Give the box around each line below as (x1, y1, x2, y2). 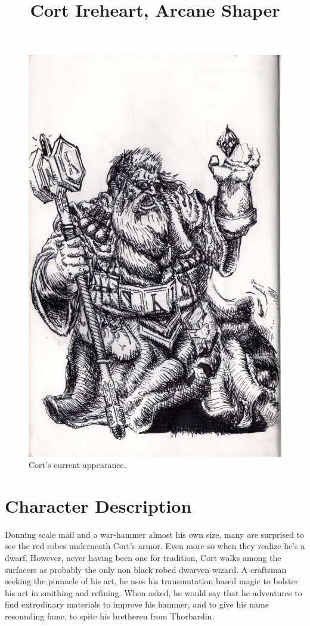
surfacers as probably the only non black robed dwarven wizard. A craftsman (5, 563, 287, 575)
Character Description (5, 493, 192, 517)
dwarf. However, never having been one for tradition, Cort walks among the (5, 551, 281, 564)
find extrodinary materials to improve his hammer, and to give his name (5, 598, 269, 610)
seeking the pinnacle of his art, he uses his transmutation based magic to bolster (5, 575, 299, 587)
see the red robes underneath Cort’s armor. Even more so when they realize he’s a (5, 540, 305, 552)
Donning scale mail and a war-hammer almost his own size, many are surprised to (5, 528, 305, 540)
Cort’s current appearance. (29, 458, 126, 471)
